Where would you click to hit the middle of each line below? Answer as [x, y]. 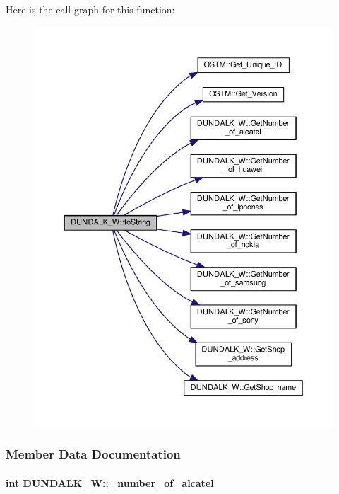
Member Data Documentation [93, 454]
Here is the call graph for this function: [90, 9]
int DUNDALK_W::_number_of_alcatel [110, 482]
